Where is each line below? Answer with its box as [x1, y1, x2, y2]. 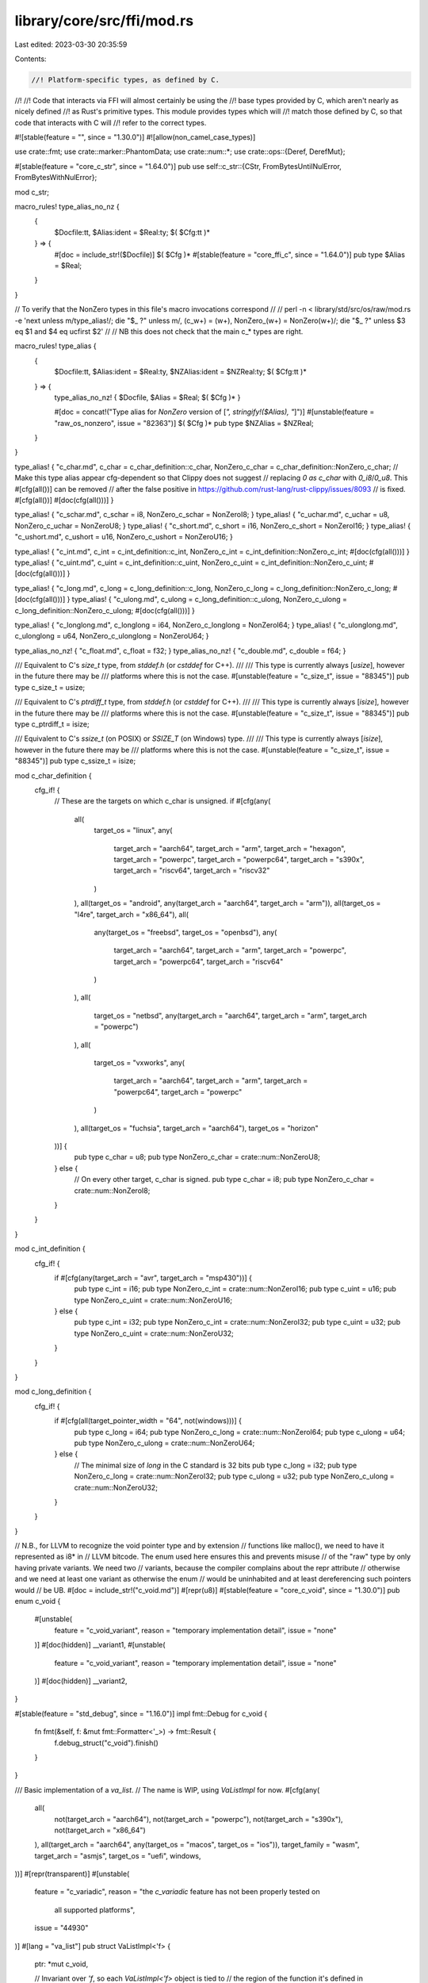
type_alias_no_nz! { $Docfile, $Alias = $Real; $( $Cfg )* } [54, 393, 241, 402]
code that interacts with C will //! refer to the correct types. [14, 117, 207, 127]
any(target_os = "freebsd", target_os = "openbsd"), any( [94, 927, 277, 937]
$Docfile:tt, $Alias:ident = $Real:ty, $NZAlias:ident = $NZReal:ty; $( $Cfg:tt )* [54, 367, 307, 377]
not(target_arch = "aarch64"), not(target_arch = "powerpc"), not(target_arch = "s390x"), [54, 1814, 344, 1824]
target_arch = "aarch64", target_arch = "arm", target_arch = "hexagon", [113, 843, 346, 853]
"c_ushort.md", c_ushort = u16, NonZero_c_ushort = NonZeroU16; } [14, 532, 233, 542]
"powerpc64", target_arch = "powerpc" [113, 1087, 243, 1096]
